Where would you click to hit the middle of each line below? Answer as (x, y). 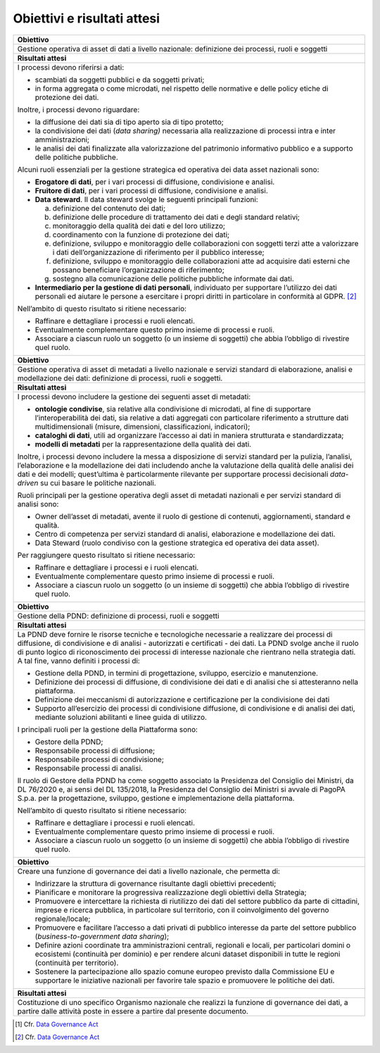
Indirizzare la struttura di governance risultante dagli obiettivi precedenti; (156, 883)
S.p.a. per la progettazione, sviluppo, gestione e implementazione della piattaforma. (156, 798)
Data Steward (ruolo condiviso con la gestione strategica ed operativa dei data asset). (177, 542)
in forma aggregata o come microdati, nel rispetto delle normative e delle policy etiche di (182, 88)
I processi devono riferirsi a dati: (71, 67)
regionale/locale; (63, 918)
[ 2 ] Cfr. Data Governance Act (57, 1037)
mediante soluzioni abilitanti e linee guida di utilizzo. (121, 717)
